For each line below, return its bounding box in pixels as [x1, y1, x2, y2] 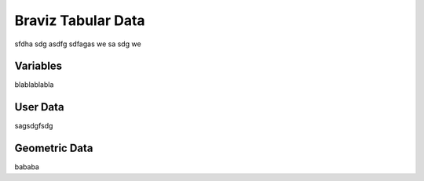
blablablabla [14, 80, 54, 89]
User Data [14, 100, 64, 114]
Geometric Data [14, 142, 93, 155]
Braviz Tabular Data [14, 12, 145, 29]
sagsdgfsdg [14, 121, 53, 131]
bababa [14, 162, 39, 172]
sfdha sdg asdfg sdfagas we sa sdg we [14, 39, 141, 49]
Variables [14, 60, 63, 73]
